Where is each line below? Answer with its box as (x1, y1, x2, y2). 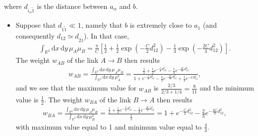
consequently (15, 30, 55, 41)
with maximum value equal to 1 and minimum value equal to (15, 121, 202, 132)
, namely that (81, 20, 123, 30)
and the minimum (199, 83, 254, 93)
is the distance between (37, 1, 108, 11)
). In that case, (84, 30, 129, 41)
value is (15, 94, 39, 104)
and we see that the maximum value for (15, 83, 136, 93)
